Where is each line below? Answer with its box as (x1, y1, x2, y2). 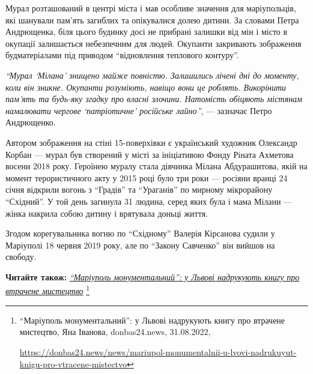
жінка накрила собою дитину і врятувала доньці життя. (5, 207, 208, 219)
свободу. (5, 250, 37, 263)
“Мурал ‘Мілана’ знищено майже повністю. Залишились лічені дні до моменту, (5, 68, 299, 81)
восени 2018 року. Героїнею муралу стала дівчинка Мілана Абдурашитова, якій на (5, 160, 308, 172)
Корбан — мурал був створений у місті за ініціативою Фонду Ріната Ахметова (5, 148, 294, 160)
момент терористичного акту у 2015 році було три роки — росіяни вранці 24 (5, 171, 288, 184)
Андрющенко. (5, 116, 56, 128)
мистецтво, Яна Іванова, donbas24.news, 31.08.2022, (19, 325, 211, 338)
